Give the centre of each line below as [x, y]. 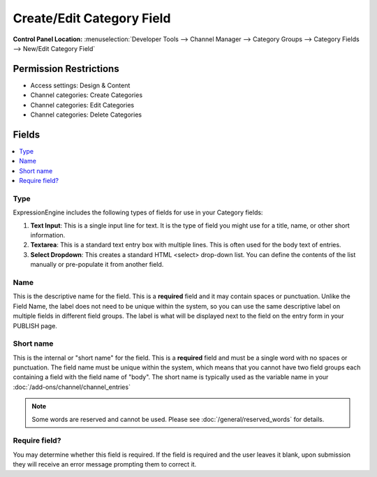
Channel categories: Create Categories [87, 95]
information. [48, 235]
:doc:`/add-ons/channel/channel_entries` [72, 387]
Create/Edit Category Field [92, 18]
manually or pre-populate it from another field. [97, 265]
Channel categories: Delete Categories [86, 115]
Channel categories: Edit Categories [82, 105]
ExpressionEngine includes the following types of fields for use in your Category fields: [138, 212]
